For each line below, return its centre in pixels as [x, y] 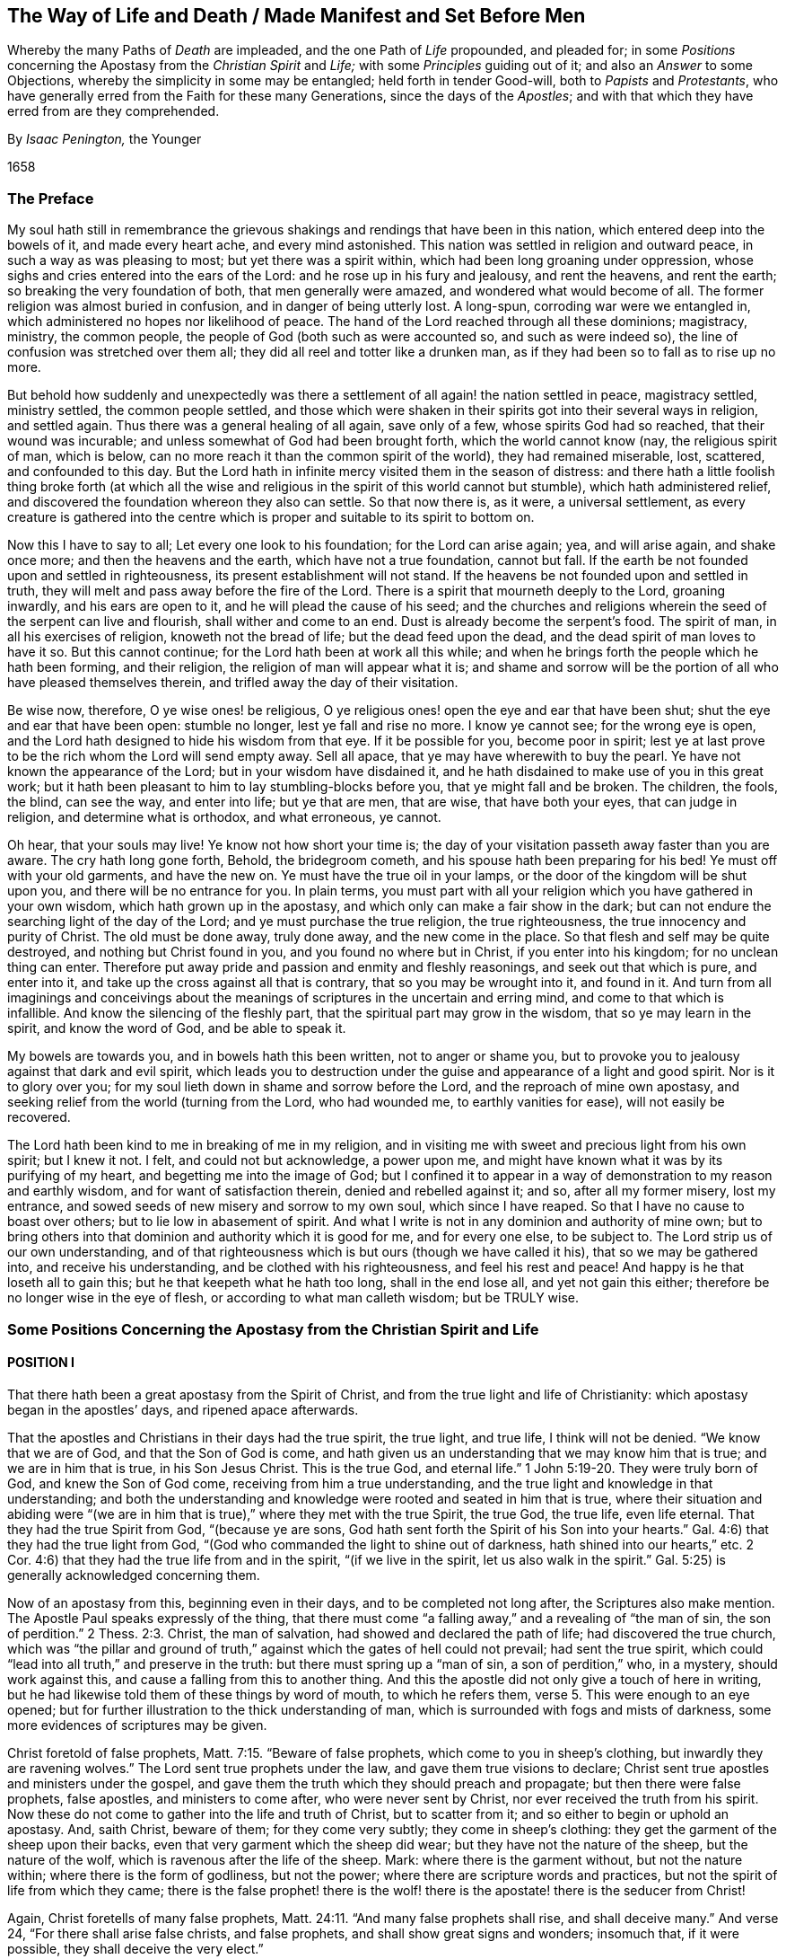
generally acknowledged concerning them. [134, 1575]
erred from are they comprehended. [114, 111]
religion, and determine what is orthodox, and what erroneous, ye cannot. [224, 817]
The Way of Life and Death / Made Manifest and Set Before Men [297, 16]
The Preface [51, 198]
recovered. [39, 1117]
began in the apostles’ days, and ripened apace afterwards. [183, 1409]
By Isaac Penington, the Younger [105, 139]
